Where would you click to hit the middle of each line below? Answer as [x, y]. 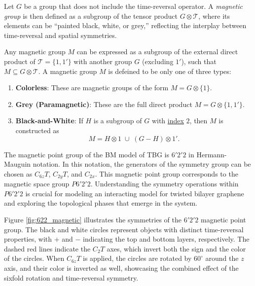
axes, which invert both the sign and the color [176, 248]
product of [20, 61]
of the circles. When [34, 258]
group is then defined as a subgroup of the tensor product [91, 16]
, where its [214, 16]
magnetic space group [37, 184]
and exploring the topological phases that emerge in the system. [101, 203]
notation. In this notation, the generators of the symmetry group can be [142, 164]
